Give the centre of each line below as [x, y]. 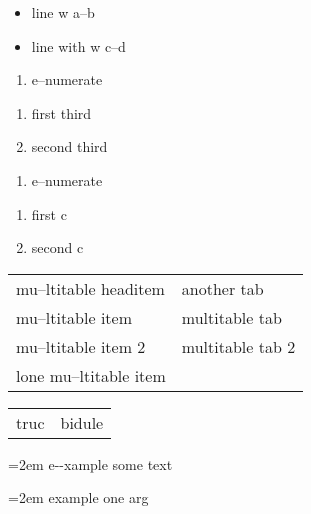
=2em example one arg [78, 497]
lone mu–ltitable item [91, 375]
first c [49, 213]
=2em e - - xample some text [90, 463]
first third [61, 112]
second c [57, 247]
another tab [222, 288]
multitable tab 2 [238, 346]
